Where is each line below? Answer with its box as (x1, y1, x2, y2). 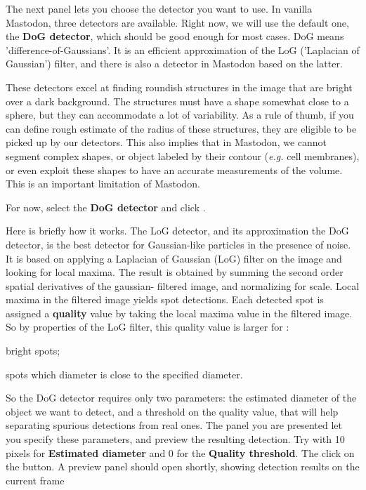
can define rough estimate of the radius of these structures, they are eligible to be (6, 121, 357, 135)
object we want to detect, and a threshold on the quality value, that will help (6, 404, 339, 418)
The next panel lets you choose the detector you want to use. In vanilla (6, 1, 313, 15)
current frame (6, 472, 65, 487)
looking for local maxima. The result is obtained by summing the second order (6, 265, 344, 279)
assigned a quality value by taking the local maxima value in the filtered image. (6, 305, 353, 320)
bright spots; (6, 343, 60, 358)
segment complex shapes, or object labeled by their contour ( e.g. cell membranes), (6, 148, 360, 163)
